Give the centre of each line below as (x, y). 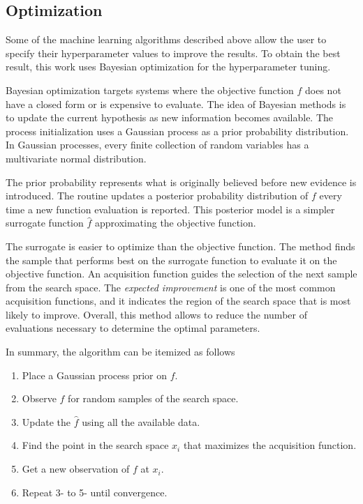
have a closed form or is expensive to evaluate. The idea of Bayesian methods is (176, 104)
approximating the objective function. (175, 223)
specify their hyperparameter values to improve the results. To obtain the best (173, 53)
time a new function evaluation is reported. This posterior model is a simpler (170, 209)
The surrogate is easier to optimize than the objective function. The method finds (180, 246)
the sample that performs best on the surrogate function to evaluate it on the (171, 260)
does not (323, 90)
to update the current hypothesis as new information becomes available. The (170, 117)
